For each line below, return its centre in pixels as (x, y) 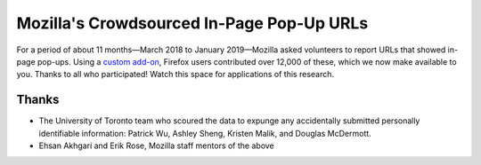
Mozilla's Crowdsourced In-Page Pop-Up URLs (192, 23)
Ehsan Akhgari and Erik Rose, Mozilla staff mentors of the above (157, 145)
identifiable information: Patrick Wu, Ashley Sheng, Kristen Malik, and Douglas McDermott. (205, 133)
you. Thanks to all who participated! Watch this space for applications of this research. (175, 75)
